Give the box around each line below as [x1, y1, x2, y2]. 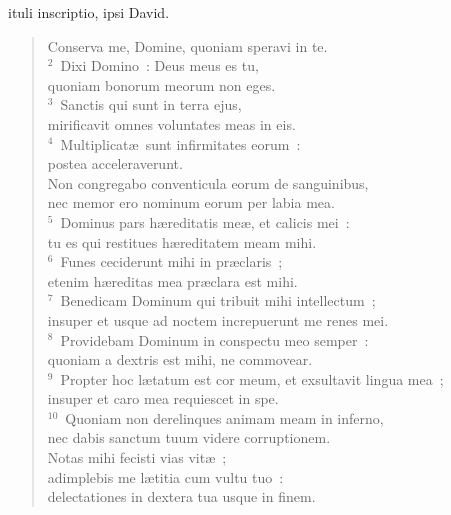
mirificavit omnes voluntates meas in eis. [47, 113, 296, 134]
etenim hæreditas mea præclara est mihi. [47, 270, 298, 291]
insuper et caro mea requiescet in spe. [47, 388, 279, 409]
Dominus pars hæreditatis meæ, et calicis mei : [60, 211, 350, 232]
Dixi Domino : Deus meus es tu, [60, 55, 259, 76]
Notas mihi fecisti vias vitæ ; [47, 447, 227, 468]
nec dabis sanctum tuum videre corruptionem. [47, 427, 331, 448]
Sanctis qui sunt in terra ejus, [60, 94, 242, 115]
